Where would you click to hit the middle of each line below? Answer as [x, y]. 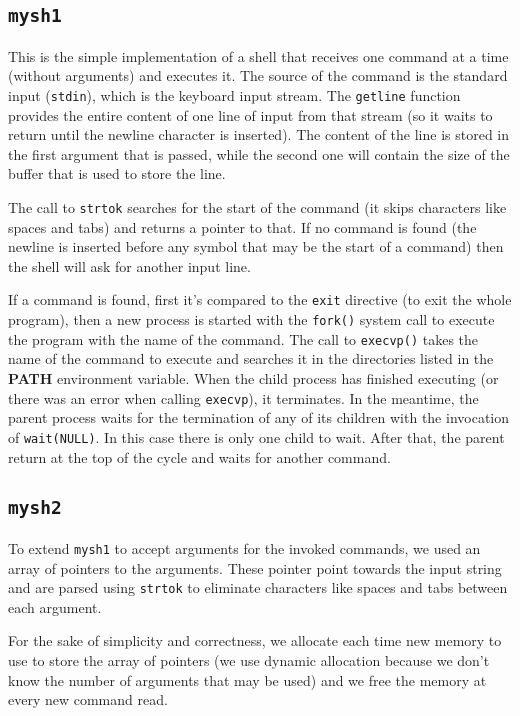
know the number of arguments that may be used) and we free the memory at [247, 679]
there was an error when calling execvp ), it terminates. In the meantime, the [243, 397]
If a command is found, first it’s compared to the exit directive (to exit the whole [260, 299]
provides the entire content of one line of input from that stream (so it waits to [250, 114]
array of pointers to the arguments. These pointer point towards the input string [255, 567]
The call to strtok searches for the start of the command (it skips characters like [257, 207]
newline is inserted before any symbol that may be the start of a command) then [256, 246]
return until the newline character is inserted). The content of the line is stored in [259, 134]
